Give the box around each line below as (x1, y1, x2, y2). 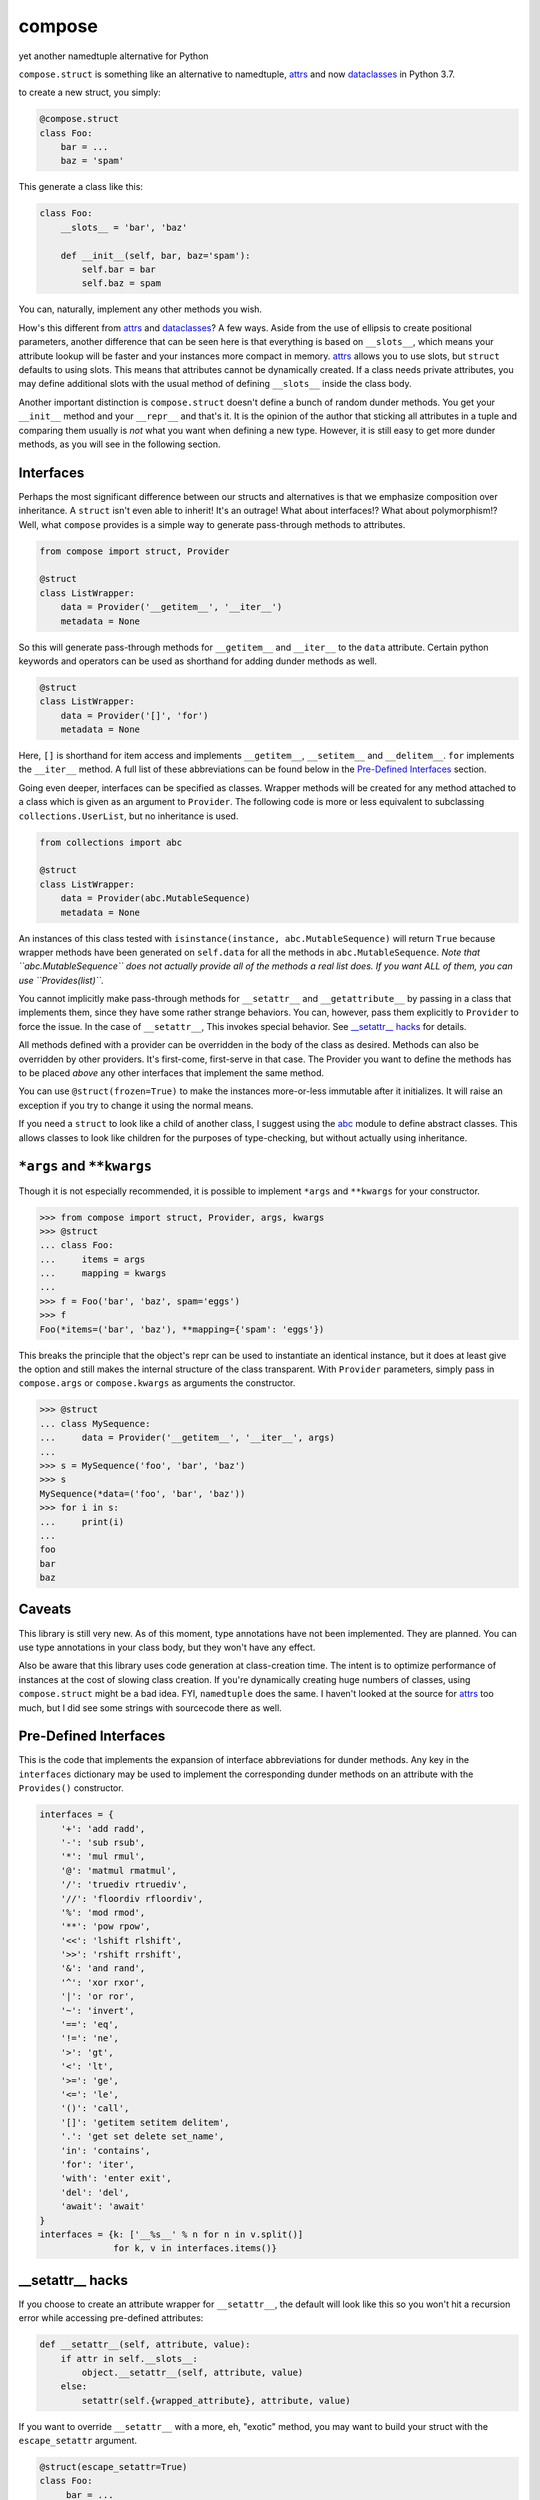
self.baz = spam (81, 278, 162, 289)
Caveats (18, 1601, 72, 1618)
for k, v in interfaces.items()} (113, 2243, 277, 2254)
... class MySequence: (39, 1418, 151, 1429)
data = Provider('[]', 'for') (60, 710, 209, 721)
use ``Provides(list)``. (18, 974, 105, 986)
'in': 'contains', (60, 2145, 151, 2156)
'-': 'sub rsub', (60, 1836, 146, 1848)
